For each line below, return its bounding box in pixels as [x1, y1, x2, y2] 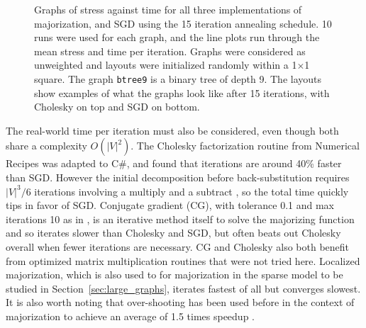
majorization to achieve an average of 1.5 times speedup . [6, 308, 255, 323]
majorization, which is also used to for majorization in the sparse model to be [6, 267, 343, 282]
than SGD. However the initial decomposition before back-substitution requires [6, 170, 350, 184]
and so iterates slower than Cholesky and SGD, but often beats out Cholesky [6, 225, 341, 240]
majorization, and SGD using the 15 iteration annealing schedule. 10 [34, 16, 332, 30]
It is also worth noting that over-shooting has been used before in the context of [6, 295, 355, 310]
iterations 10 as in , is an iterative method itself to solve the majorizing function [6, 211, 355, 226]
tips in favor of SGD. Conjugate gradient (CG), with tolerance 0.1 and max [6, 198, 335, 213]
